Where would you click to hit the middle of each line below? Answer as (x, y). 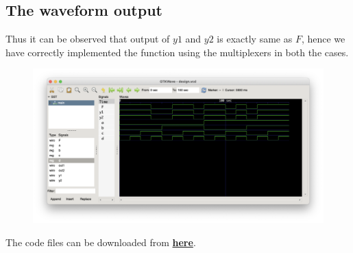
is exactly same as (255, 39)
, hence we (323, 39)
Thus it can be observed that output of (88, 39)
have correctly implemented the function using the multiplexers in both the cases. (177, 52)
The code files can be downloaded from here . (101, 242)
